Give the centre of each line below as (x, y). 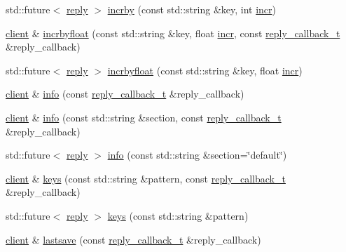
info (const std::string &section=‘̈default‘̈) (197, 155)
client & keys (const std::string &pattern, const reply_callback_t (146, 178)
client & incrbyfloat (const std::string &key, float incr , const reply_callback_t (173, 33)
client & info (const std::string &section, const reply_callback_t (144, 117)
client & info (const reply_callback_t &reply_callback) (125, 94)
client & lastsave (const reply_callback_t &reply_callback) (133, 239)
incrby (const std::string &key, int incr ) (192, 9)
